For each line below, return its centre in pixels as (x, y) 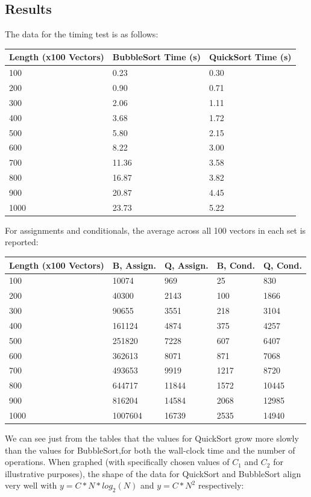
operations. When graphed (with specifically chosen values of (117, 462)
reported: (22, 242)
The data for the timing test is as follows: (82, 34)
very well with (31, 485)
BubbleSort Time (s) (156, 57)
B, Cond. (236, 265)
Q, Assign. (186, 265)
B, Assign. (134, 265)
